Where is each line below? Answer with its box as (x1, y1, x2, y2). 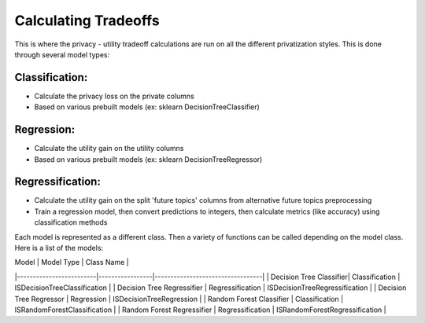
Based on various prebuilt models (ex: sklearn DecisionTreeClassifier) (34, 102, 260, 112)
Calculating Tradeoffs (14, 12, 161, 29)
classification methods (34, 218, 108, 227)
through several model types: (14, 50, 110, 59)
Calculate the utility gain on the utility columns (34, 144, 184, 153)
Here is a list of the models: (14, 244, 104, 252)
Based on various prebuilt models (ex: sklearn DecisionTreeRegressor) (34, 154, 263, 164)
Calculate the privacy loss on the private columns (34, 91, 194, 101)
